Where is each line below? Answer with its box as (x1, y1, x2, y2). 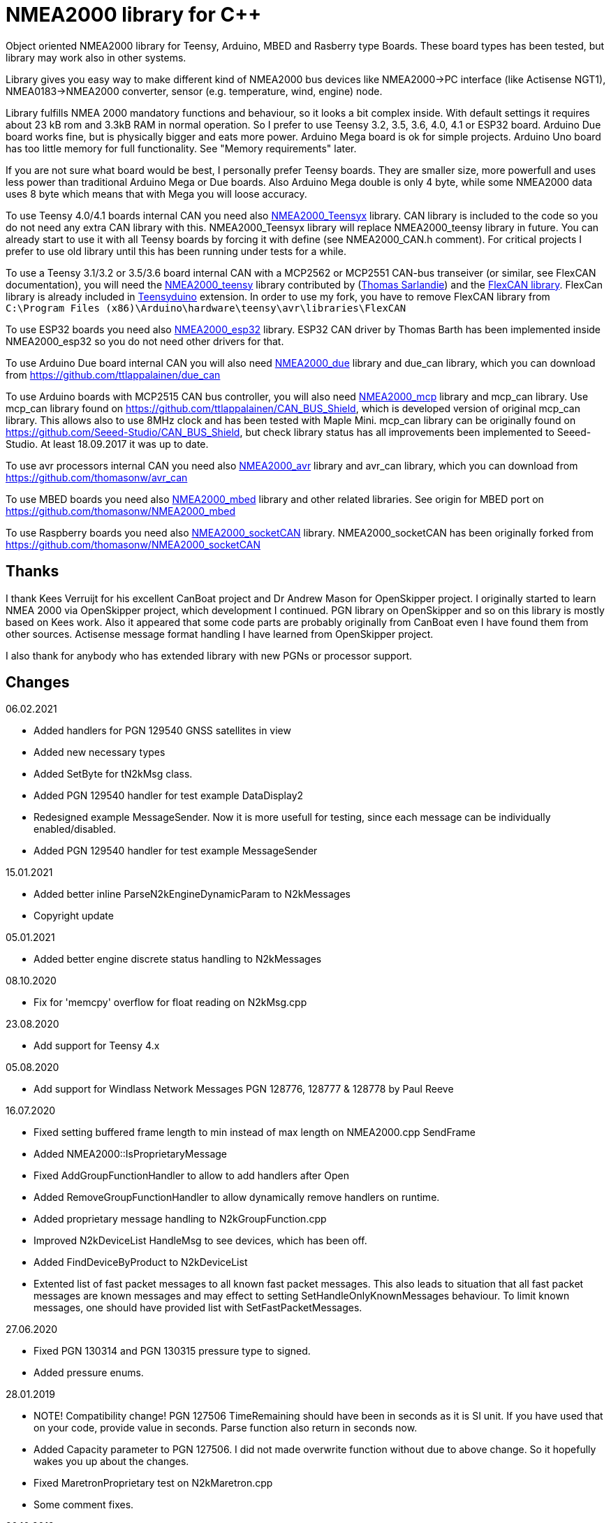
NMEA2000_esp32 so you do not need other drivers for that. (6, 335, 284, 347)
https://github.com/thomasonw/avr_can (6, 471, 188, 483)
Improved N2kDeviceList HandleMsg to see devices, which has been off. (34, 1234, 367, 1247)
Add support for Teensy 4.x (34, 1040, 160, 1052)
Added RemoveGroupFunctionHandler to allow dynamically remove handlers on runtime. (34, 1191, 440, 1204)
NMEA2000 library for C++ (6, 3, 262, 27)
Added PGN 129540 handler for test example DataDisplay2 (34, 789, 304, 802)
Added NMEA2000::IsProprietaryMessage (34, 1148, 228, 1160)
